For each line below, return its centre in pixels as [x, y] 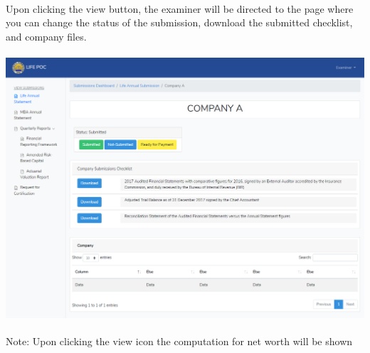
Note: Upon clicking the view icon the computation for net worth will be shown [179, 341]
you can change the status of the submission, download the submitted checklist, [179, 22]
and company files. [46, 36]
